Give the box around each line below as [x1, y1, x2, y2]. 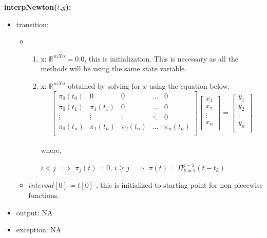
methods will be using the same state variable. [41, 63, 187, 74]
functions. [28, 189, 60, 200]
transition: [16, 18, 49, 29]
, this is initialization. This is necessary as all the [84, 53, 238, 64]
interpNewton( [4, 2, 58, 12]
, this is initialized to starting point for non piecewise [96, 180, 263, 190]
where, [41, 145, 62, 155]
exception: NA [16, 224, 62, 235]
